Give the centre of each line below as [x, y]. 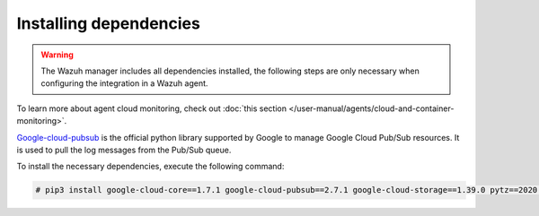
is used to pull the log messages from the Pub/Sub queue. [124, 150]
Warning [57, 55]
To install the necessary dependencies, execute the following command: [150, 167]
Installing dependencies [109, 23]
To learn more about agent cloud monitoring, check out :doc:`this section [152, 108]
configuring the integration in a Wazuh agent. [124, 83]
